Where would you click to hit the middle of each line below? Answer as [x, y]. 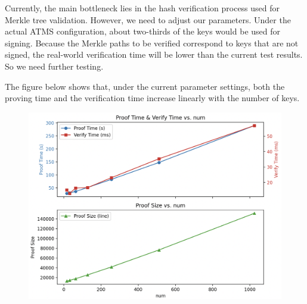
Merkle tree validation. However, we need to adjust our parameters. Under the [148, 19]
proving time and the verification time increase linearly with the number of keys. [152, 98]
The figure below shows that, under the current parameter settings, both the [145, 86]
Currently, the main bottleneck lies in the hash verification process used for [142, 8]
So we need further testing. [54, 66]
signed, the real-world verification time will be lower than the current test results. [154, 54]
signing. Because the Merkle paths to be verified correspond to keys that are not [152, 43]
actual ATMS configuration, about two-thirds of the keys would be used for [142, 31]
